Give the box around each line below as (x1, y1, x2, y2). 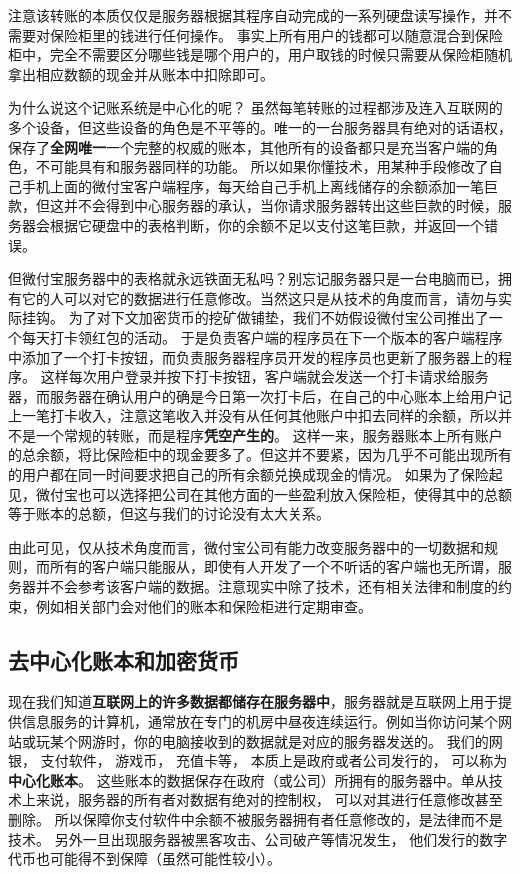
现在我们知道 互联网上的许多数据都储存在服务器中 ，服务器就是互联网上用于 (8, 691, 498, 712)
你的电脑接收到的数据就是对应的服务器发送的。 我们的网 (133, 730, 503, 751)
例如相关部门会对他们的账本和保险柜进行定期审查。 (35, 595, 372, 616)
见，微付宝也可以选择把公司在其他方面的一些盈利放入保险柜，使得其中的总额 (8, 483, 512, 504)
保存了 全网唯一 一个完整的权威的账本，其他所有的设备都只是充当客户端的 (8, 136, 484, 157)
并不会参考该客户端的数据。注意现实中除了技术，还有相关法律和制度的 (35, 576, 498, 597)
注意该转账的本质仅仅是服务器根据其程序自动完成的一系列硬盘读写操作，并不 (8, 5, 512, 25)
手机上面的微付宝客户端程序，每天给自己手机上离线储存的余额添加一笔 (21, 175, 484, 196)
